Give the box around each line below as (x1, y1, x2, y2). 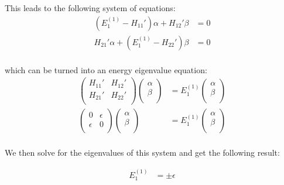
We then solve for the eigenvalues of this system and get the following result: (5, 146, 280, 159)
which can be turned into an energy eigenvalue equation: (5, 63, 207, 76)
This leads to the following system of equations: (5, 2, 176, 13)
